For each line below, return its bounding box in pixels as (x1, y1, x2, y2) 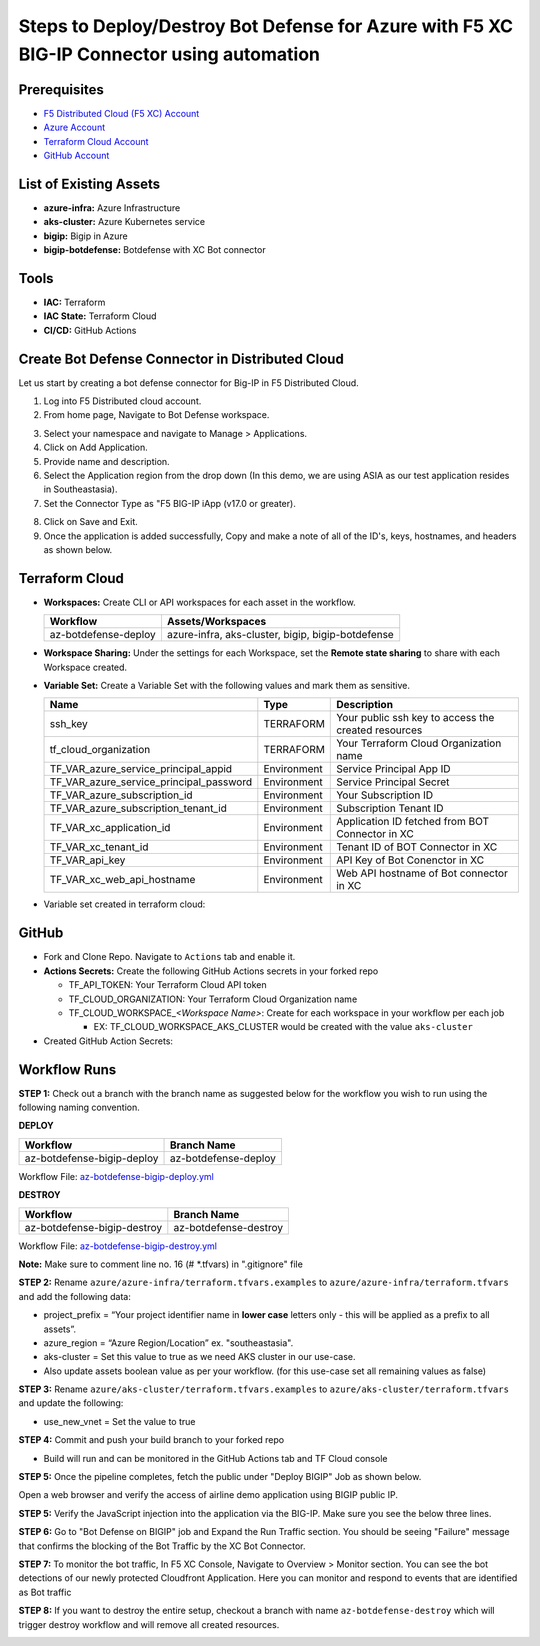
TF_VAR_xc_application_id (49, 821, 171, 835)
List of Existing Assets (18, 175, 161, 192)
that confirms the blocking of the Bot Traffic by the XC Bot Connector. (18, 1540, 306, 1552)
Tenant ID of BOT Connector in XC (336, 840, 498, 854)
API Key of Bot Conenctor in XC (336, 853, 485, 867)
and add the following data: (18, 1290, 132, 1302)
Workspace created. (43, 661, 128, 673)
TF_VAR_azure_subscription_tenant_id (49, 801, 227, 815)
